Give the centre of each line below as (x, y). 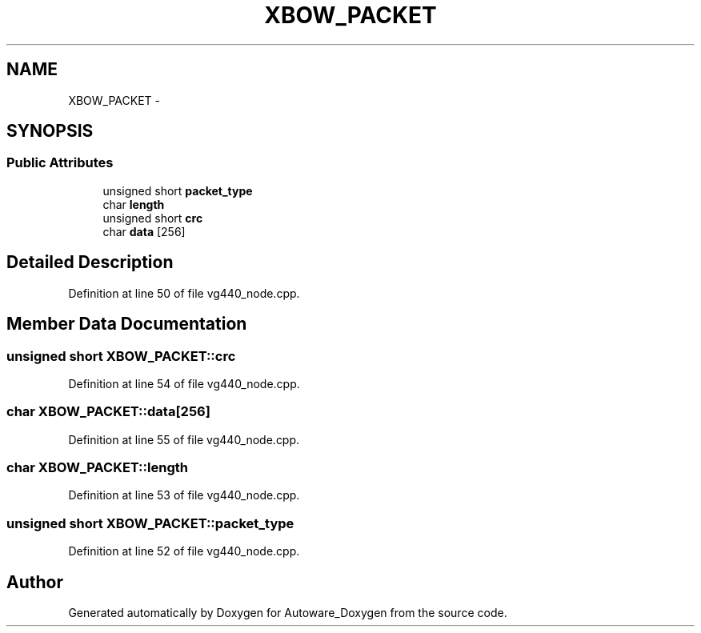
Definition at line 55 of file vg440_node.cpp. (184, 439)
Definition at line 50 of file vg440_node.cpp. (184, 293)
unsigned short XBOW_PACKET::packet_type (150, 523)
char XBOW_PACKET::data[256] (108, 412)
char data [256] (144, 231)
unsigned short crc (153, 218)
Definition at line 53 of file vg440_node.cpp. (184, 495)
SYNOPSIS (50, 131)
